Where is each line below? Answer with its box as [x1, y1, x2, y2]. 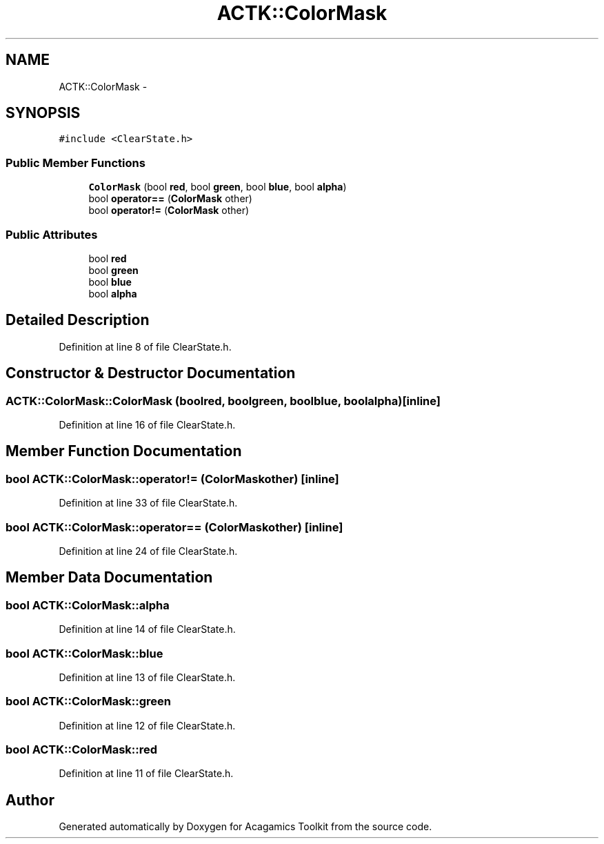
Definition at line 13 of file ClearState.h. [59, 671, 236, 683]
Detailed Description [6, 311, 150, 329]
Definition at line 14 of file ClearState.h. [59, 623, 236, 636]
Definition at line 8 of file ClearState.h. [59, 340, 232, 353]
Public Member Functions [6, 155, 145, 170]
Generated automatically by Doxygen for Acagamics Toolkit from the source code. [59, 821, 432, 833]
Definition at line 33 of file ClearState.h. [59, 497, 238, 509]
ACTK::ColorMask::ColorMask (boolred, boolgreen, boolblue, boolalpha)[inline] [6, 393, 441, 408]
